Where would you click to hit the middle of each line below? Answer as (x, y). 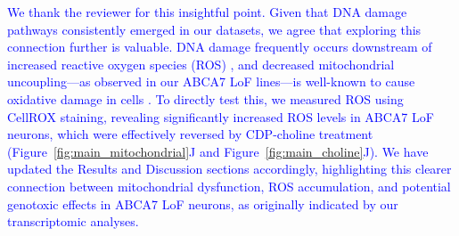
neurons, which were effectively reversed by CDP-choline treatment (190, 134)
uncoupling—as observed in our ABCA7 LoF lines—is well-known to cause (211, 81)
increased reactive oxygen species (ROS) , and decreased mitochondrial (201, 64)
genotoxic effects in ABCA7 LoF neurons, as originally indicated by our (203, 203)
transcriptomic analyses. (73, 221)
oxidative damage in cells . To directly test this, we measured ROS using (205, 98)
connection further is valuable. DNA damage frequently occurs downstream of (220, 47)
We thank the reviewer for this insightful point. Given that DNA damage (207, 12)
